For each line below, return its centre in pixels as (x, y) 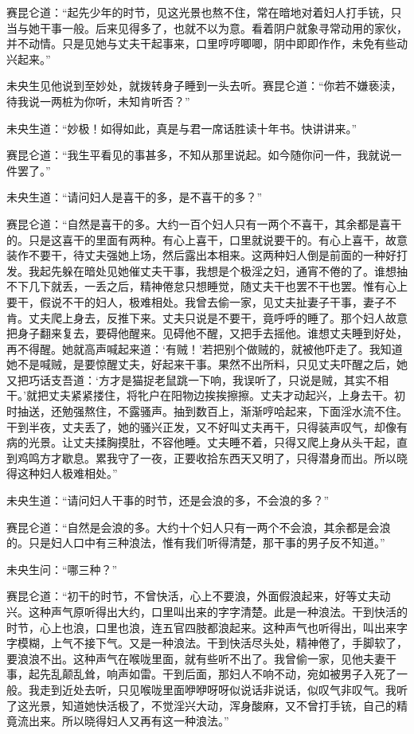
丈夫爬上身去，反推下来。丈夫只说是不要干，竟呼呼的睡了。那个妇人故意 (218, 317)
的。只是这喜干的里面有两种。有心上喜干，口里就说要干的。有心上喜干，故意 (207, 239)
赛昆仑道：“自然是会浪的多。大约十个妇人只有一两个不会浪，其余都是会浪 (199, 527)
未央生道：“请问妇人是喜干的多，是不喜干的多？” (135, 197)
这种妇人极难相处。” (67, 473)
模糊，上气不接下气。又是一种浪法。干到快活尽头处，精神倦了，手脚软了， (212, 643)
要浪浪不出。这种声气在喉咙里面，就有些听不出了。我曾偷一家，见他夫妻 (196, 658)
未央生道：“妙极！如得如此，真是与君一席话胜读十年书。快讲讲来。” (182, 128)
